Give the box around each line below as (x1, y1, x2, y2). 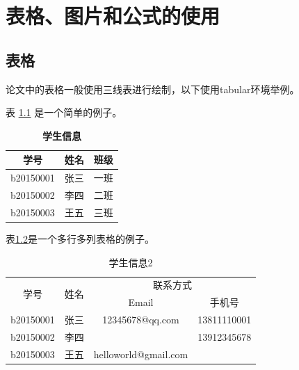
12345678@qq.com (102, 312, 179, 327)
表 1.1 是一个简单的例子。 (6, 105, 122, 120)
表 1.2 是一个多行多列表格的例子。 (6, 231, 154, 246)
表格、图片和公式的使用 (6, 1, 220, 30)
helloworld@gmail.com (93, 346, 188, 361)
